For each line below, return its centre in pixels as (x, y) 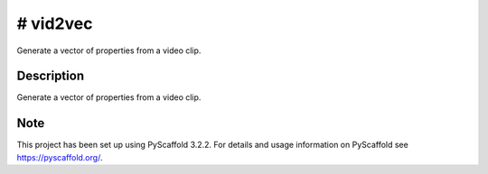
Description (51, 76)
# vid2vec (55, 23)
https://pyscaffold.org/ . (60, 157)
